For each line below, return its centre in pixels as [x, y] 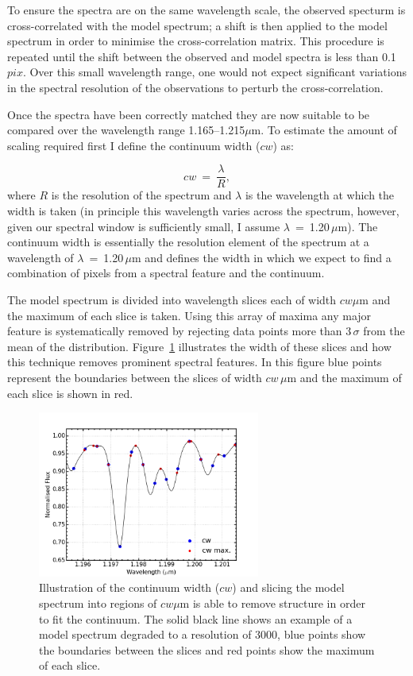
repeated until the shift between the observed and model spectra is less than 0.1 [202, 56]
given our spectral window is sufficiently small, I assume [144, 226]
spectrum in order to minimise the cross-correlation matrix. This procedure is [196, 41]
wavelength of [41, 257]
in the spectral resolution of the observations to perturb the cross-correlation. [195, 87]
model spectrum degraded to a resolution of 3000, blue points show [203, 634]
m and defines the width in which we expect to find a [262, 257]
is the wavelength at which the [320, 195]
